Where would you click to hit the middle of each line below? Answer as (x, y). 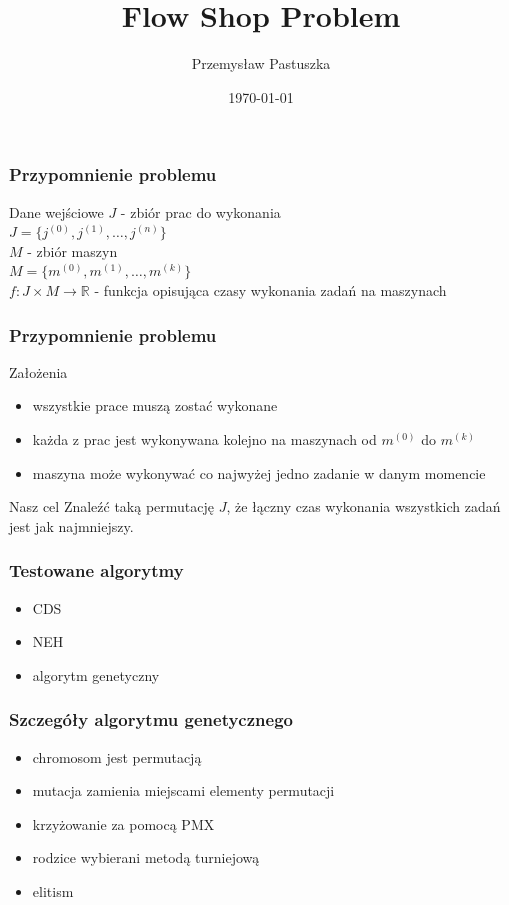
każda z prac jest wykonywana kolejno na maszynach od (204, 438)
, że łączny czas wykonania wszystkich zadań (363, 506)
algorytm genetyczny (96, 674)
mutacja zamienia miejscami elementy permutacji (183, 790)
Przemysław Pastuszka (261, 63)
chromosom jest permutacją (117, 756)
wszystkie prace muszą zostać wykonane (155, 405)
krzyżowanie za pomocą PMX (123, 823)
